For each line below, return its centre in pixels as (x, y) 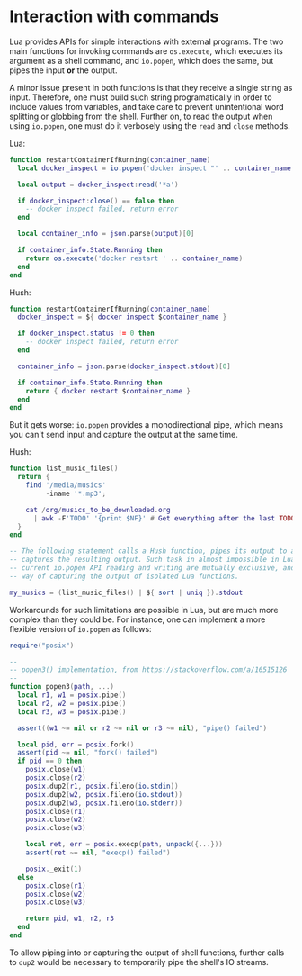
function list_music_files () (64, 469)
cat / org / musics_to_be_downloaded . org (98, 510)
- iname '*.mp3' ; (75, 493)
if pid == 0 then (50, 761)
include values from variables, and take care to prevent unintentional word (147, 106)
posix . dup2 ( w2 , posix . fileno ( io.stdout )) (104, 794)
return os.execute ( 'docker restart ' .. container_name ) (134, 258)
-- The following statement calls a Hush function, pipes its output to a (152, 551)
